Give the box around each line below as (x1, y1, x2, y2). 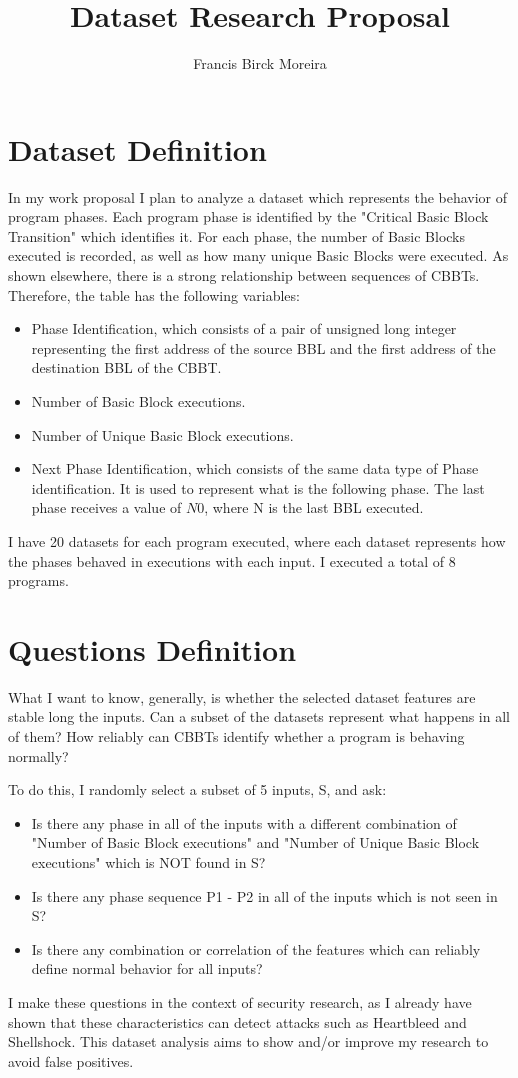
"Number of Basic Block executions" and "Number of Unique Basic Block (31, 832, 480, 853)
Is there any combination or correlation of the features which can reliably (31, 938, 481, 959)
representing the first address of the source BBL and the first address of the (31, 337, 496, 358)
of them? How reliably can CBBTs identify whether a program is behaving (8, 726, 465, 747)
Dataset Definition (8, 128, 267, 169)
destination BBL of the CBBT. (31, 357, 222, 378)
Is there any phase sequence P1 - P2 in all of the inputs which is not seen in (31, 885, 498, 906)
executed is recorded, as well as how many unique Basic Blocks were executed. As (8, 245, 509, 266)
